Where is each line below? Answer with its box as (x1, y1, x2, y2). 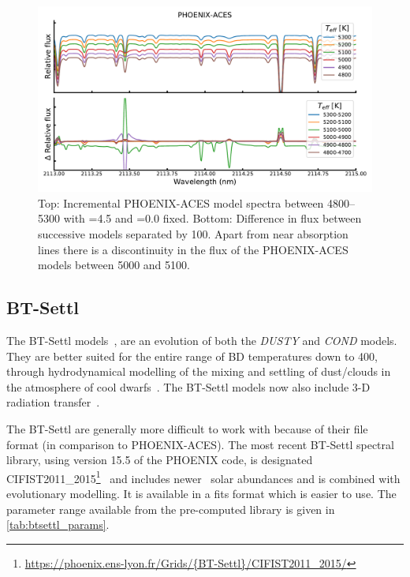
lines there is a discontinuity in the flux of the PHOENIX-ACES (38, 241, 348, 257)
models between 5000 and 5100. (38, 257, 190, 273)
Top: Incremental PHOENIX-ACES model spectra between (38, 194, 324, 211)
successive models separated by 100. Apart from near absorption (38, 225, 348, 242)
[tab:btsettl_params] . (6, 516, 110, 533)
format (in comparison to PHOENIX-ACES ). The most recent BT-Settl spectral (6, 436, 394, 452)
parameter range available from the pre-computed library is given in (6, 500, 335, 517)
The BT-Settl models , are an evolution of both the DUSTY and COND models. (6, 332, 397, 348)
